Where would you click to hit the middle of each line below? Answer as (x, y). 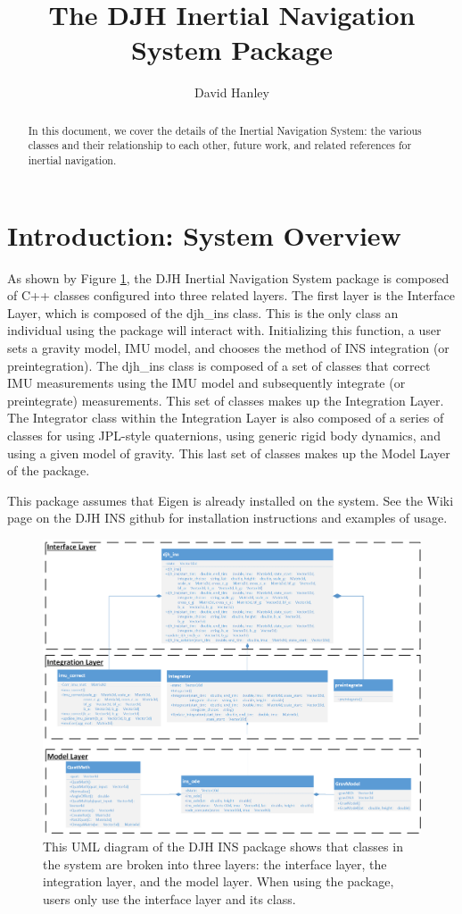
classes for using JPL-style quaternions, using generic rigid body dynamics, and (224, 435)
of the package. (49, 470)
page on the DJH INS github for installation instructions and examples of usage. (227, 518)
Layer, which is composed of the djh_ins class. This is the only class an (203, 312)
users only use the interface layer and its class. (169, 898)
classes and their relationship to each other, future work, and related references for (220, 145)
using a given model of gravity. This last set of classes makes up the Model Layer (229, 453)
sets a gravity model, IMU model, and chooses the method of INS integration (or (228, 347)
